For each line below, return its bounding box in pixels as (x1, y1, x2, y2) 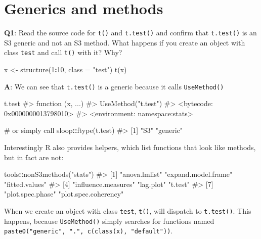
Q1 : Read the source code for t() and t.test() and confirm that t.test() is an (4, 27, 257, 38)
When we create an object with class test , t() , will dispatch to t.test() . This (4, 206, 251, 216)
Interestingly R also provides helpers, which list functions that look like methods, (4, 142, 256, 153)
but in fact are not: (4, 152, 64, 162)
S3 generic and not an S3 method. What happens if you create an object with (4, 37, 245, 47)
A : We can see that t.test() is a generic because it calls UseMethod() (4, 81, 224, 91)
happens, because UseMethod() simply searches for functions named (4, 215, 214, 226)
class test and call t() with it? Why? (4, 47, 122, 58)
